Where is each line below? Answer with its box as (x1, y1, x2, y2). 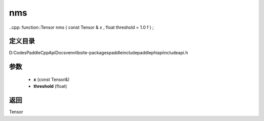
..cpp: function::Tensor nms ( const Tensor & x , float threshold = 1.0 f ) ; (9, 24, 154, 30)
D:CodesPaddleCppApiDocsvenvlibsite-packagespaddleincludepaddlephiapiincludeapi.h (9, 50, 188, 56)
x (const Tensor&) (33, 76, 70, 82)
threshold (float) (33, 83, 67, 89)
